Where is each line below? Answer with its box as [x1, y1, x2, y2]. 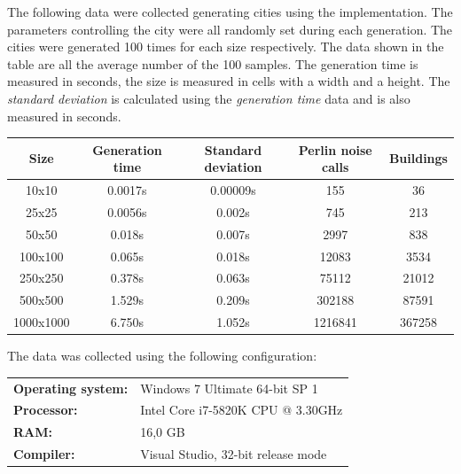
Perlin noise [298, 140, 372, 159]
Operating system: [13, 378, 129, 397]
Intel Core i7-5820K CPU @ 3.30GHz [140, 400, 343, 419]
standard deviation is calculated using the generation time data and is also [7, 89, 410, 107]
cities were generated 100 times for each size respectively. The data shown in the [7, 37, 444, 56]
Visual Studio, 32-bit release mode [140, 445, 327, 463]
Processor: [13, 400, 78, 419]
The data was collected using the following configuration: [7, 346, 317, 365]
